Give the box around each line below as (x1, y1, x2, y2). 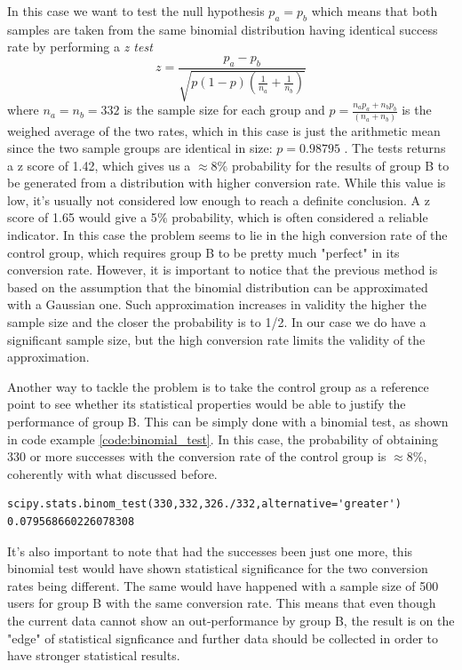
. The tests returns (344, 139, 446, 157)
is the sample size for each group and (123, 100, 325, 119)
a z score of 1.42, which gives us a (7, 156, 191, 174)
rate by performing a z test (7, 37, 153, 56)
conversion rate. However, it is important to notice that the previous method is (7, 260, 438, 279)
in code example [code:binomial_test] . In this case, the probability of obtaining (7, 429, 438, 448)
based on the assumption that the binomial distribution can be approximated (7, 277, 428, 296)
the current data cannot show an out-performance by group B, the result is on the (7, 610, 455, 629)
